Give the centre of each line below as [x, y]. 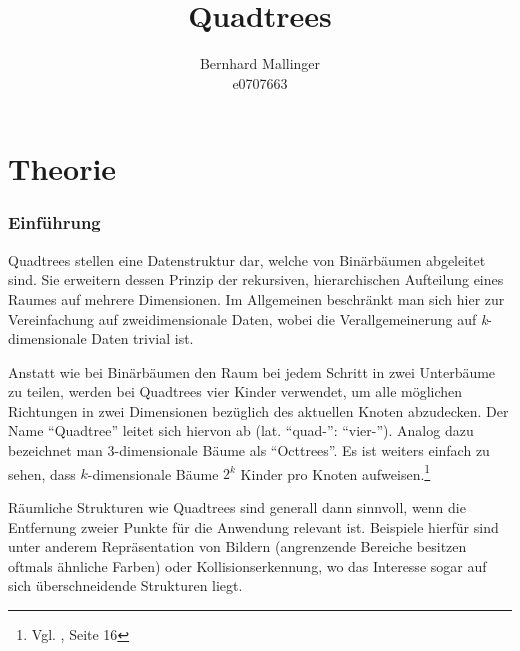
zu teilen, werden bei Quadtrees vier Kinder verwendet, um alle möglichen [235, 391]
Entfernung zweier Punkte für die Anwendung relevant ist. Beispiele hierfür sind [253, 526]
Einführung [54, 222]
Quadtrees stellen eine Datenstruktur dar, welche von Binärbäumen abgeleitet [247, 259]
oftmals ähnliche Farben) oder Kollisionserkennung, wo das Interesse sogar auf [247, 565]
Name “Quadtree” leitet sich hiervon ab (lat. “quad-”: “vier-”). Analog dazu [241, 430]
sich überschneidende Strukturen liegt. [125, 585]
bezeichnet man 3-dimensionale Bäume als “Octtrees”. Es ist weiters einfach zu [249, 450]
